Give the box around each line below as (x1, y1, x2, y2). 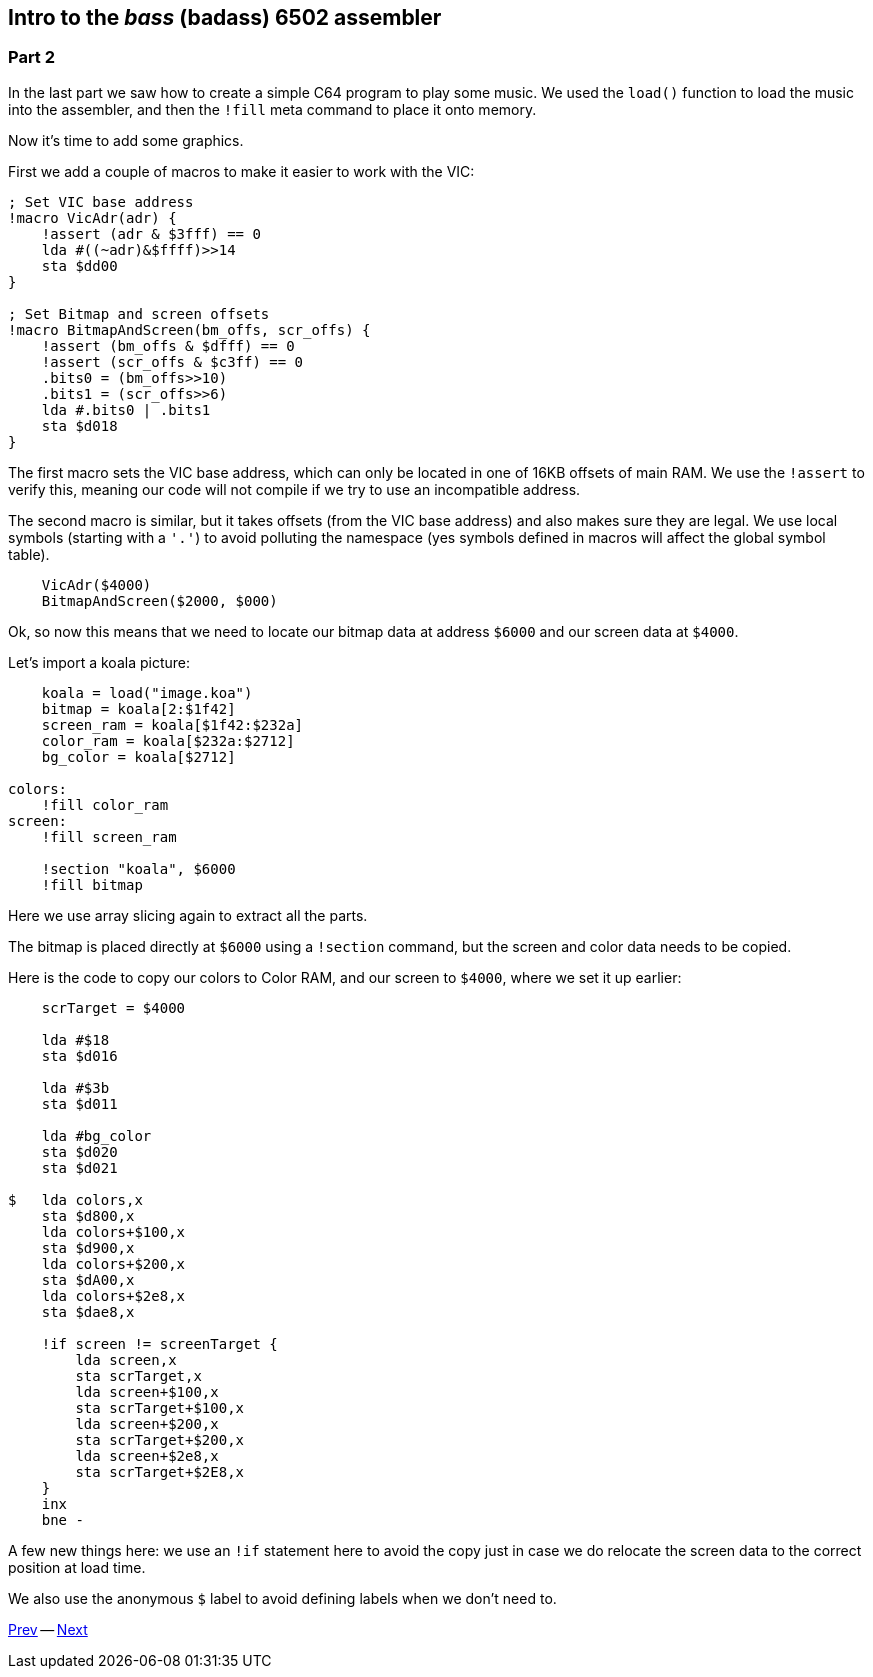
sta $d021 (41, 1159, 118, 1176)
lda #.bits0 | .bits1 (41, 401, 211, 418)
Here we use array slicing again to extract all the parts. (8, 906, 368, 924)
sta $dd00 (41, 257, 118, 274)
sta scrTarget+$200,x (75, 1431, 245, 1448)
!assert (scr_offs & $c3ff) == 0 (41, 353, 304, 370)
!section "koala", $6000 (41, 860, 236, 877)
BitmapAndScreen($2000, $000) (41, 592, 278, 609)
